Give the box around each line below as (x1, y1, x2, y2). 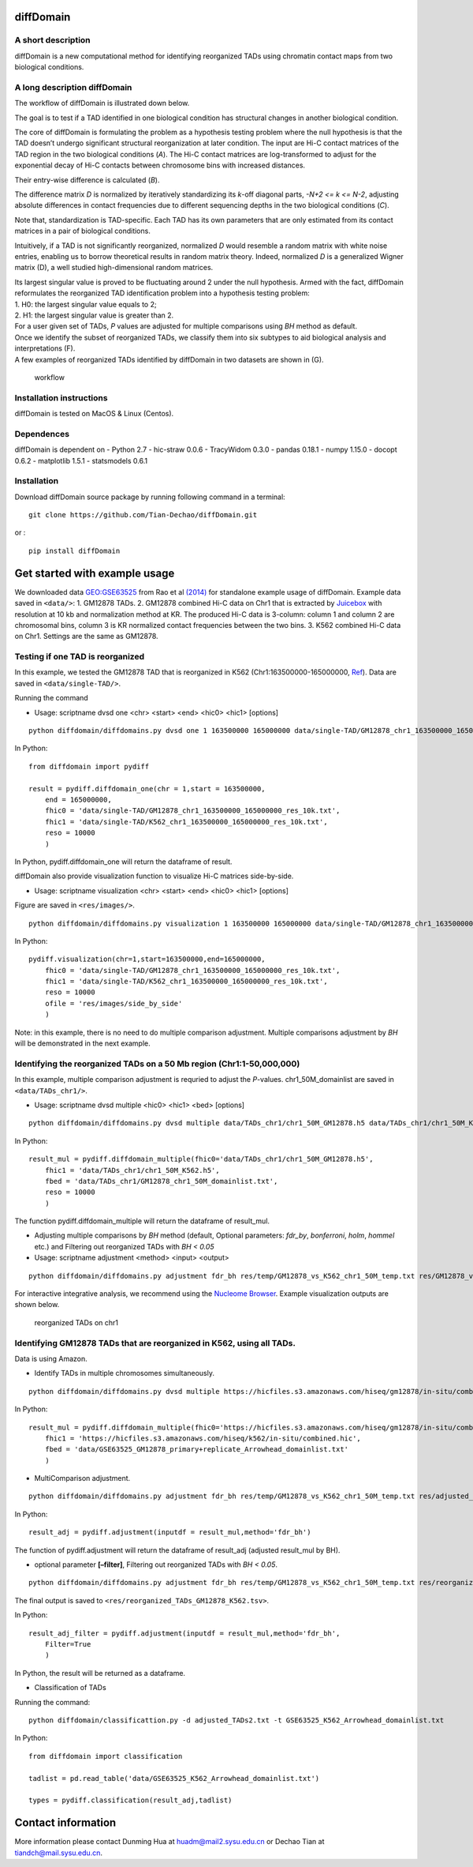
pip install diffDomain (28, 546, 121, 555)
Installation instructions (14, 392, 108, 403)
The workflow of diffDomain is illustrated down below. (14, 99, 190, 108)
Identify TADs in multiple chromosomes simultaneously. (34, 1369, 215, 1378)
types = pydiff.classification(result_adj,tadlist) (28, 1796, 233, 1805)
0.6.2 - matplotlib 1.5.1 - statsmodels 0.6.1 (14, 456, 148, 465)
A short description (14, 35, 91, 46)
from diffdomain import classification (28, 1752, 183, 1760)
